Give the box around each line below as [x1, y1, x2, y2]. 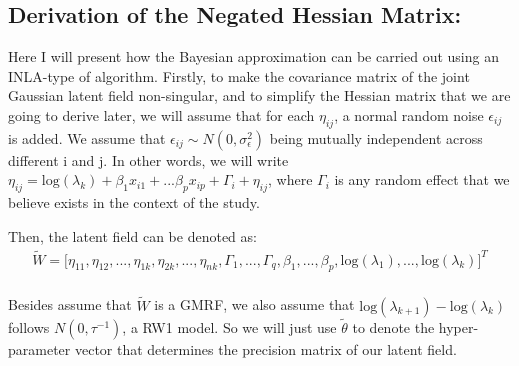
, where [267, 169, 313, 190]
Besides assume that [8, 294, 132, 315]
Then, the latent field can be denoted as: [8, 225, 257, 246]
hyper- [438, 316, 479, 337]
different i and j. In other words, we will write [8, 149, 289, 170]
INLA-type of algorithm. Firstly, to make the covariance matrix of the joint [8, 65, 470, 86]
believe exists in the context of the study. [8, 192, 260, 213]
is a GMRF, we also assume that [154, 294, 355, 315]
